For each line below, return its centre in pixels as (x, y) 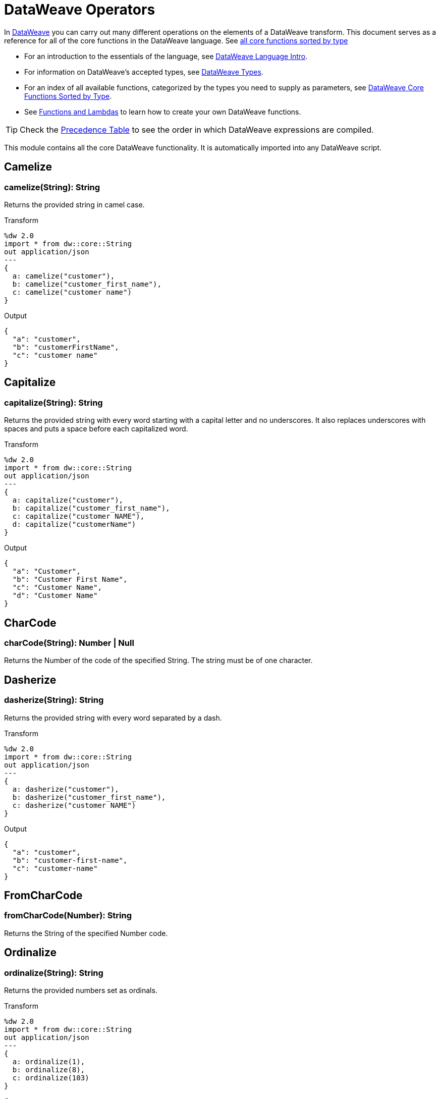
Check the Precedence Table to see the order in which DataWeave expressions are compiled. (197, 129)
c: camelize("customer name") (72, 292)
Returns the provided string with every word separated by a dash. (113, 718)
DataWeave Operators (80, 10)
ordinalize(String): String (54, 973)
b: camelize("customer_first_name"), (87, 284)
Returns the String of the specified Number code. (86, 933)
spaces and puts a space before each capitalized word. (96, 429)
